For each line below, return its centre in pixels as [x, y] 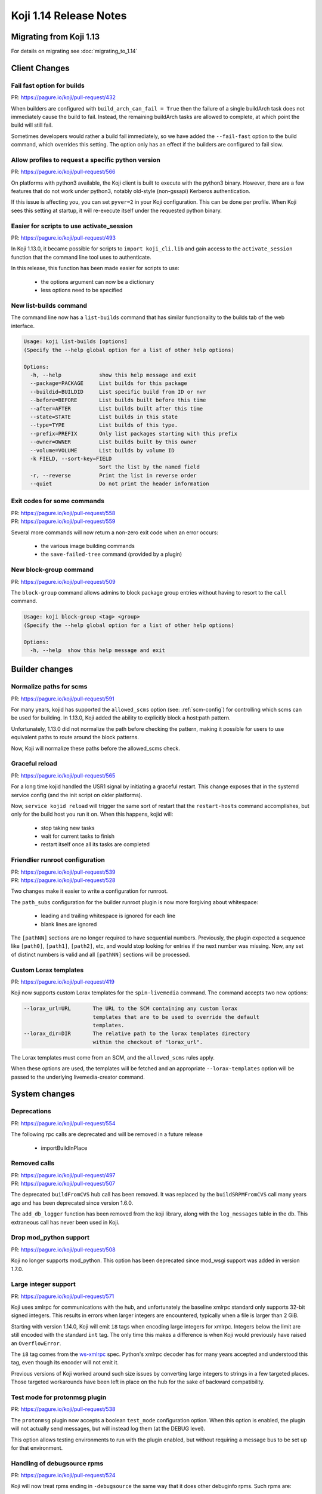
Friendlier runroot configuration [58, 860]
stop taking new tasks [68, 828]
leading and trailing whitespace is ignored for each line [108, 916]
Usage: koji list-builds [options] [75, 342]
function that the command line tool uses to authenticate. [81, 257]
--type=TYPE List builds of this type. [104, 425]
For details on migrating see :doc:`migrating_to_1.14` [74, 51]
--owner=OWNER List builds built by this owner [113, 442]
